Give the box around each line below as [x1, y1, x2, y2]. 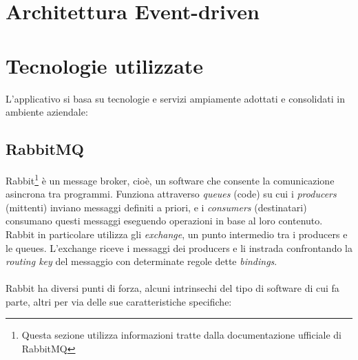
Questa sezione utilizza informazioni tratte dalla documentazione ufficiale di [21, 328, 341, 342]
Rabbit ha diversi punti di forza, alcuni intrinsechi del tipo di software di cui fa [6, 281, 339, 295]
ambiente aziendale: [6, 105, 88, 119]
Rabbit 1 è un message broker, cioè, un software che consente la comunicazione [6, 171, 335, 187]
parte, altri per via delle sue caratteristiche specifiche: [6, 294, 232, 308]
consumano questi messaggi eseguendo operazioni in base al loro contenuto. [6, 213, 323, 228]
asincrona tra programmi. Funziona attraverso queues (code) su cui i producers [6, 187, 337, 201]
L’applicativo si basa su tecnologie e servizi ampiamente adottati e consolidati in [6, 91, 345, 105]
